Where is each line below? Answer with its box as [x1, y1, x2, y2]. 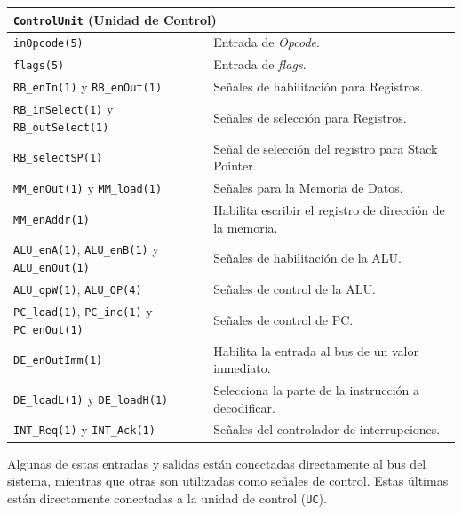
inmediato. [213, 359, 271, 377]
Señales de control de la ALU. [213, 280, 376, 298]
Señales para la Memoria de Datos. [213, 178, 403, 197]
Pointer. [213, 156, 257, 175]
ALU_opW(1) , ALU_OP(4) [13, 280, 142, 298]
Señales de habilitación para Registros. [213, 77, 424, 96]
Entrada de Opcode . [213, 33, 320, 51]
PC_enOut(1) [13, 323, 84, 336]
